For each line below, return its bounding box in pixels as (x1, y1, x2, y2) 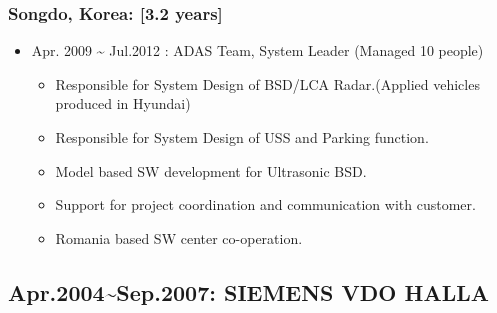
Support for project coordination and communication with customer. (55, 194, 476, 215)
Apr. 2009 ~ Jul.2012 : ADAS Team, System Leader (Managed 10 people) (31, 40, 484, 61)
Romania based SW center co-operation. (55, 227, 303, 248)
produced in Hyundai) (55, 93, 191, 114)
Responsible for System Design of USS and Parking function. (55, 127, 429, 147)
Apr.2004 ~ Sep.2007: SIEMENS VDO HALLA (8, 276, 489, 307)
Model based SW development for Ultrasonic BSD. (55, 160, 367, 181)
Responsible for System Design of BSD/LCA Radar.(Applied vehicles (55, 73, 480, 94)
